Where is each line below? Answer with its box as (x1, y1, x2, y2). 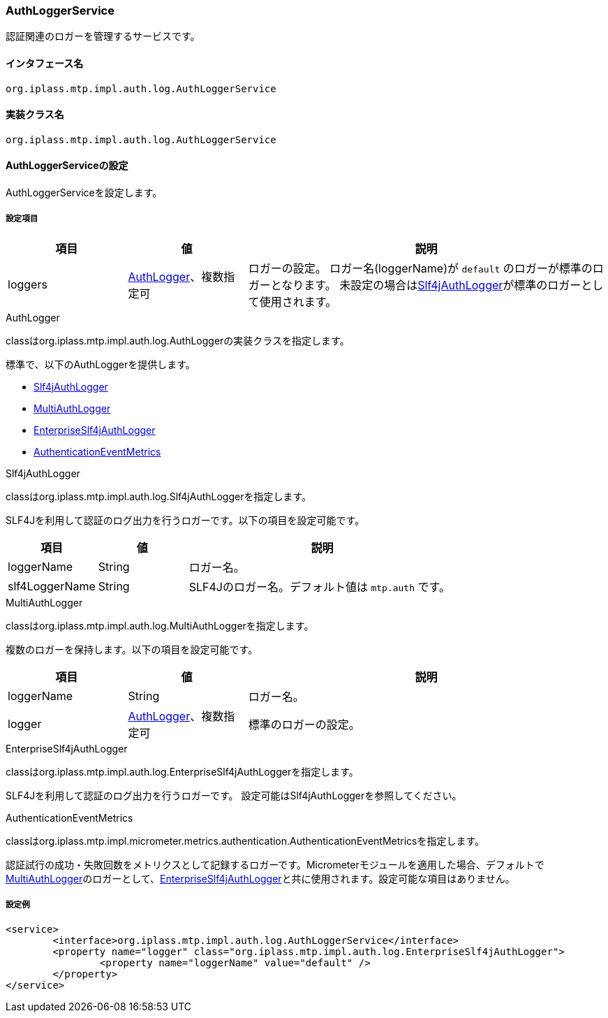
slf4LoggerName (8, 579, 96, 593)
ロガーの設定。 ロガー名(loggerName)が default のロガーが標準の (248, 261, 593, 275)
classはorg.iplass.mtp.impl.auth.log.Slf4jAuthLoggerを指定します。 (6, 490, 312, 502)
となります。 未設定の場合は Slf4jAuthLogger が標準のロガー (270, 277, 581, 292)
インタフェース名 (6, 57, 84, 69)
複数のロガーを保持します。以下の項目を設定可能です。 (6, 643, 258, 655)
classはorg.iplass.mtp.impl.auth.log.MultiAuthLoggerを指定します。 (6, 619, 314, 632)
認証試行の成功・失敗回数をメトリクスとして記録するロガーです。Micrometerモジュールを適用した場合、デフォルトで (6, 858, 544, 871)
